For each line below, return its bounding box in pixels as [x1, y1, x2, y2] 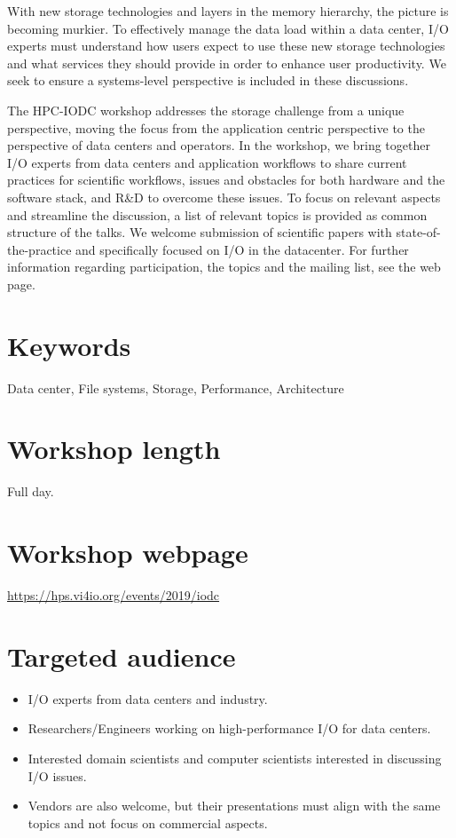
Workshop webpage [7, 534, 248, 571]
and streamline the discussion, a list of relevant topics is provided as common [7, 205, 428, 224]
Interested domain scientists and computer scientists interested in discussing [28, 748, 442, 767]
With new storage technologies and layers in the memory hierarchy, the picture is [7, 2, 449, 20]
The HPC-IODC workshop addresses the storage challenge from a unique [7, 100, 405, 119]
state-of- [396, 223, 441, 241]
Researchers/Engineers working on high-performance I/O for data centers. [28, 719, 431, 738]
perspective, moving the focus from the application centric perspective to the [7, 118, 425, 137]
